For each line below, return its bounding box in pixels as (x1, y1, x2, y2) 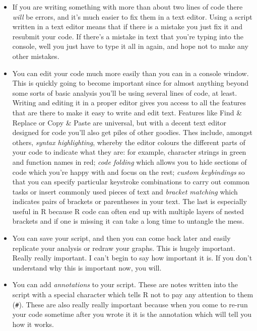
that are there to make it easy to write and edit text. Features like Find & (12, 107, 242, 117)
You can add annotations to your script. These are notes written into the (12, 279, 238, 290)
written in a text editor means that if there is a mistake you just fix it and (12, 21, 242, 32)
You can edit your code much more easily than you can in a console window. (12, 68, 249, 78)
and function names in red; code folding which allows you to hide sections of (12, 156, 247, 167)
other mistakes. (12, 50, 59, 61)
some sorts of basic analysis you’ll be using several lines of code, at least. (12, 87, 237, 98)
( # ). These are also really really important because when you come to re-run (12, 299, 248, 309)
